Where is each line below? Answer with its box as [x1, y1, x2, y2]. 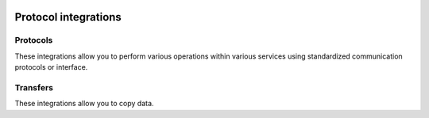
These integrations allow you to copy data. [14, 99, 154, 108]
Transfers [14, 82, 54, 93]
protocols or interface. [14, 63, 88, 72]
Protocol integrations [14, 10, 122, 24]
